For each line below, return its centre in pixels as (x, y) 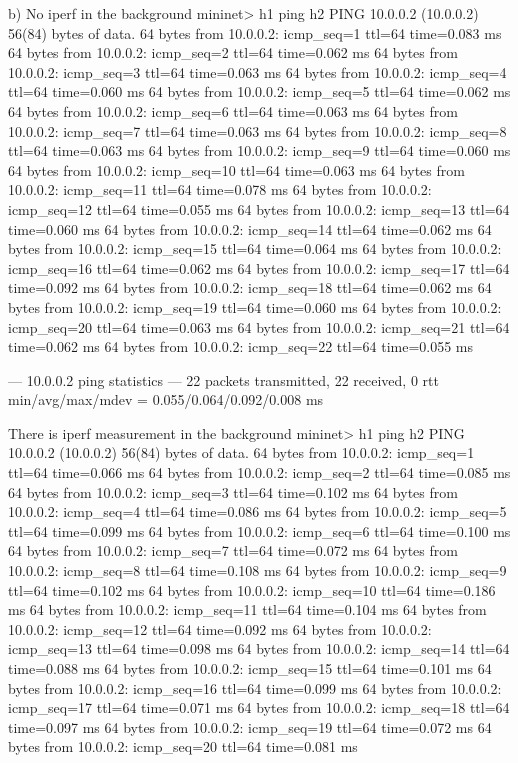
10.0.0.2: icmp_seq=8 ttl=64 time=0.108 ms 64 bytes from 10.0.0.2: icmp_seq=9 (257, 570)
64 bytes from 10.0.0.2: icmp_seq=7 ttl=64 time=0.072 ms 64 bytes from (233, 550)
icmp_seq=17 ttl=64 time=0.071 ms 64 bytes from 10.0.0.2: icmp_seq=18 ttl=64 (259, 707)
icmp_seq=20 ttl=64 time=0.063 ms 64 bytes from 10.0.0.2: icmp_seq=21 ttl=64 (259, 326)
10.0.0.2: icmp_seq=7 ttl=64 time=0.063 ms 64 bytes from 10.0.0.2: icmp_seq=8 (257, 130)
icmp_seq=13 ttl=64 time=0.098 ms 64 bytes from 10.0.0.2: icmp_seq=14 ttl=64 (259, 648)
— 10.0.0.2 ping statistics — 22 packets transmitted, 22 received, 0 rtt (223, 379)
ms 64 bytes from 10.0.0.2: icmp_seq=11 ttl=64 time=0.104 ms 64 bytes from (247, 609)
